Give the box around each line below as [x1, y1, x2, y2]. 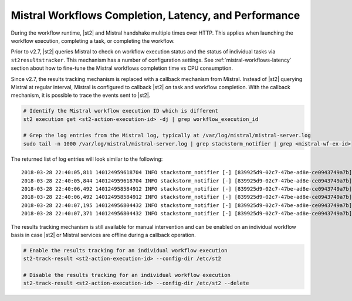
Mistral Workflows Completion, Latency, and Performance [11, 9, 300, 22]
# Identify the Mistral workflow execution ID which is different [23, 107, 218, 114]
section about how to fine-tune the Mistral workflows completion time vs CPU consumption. [11, 65, 233, 72]
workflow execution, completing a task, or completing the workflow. [11, 37, 175, 44]
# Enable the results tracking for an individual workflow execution [23, 247, 228, 253]
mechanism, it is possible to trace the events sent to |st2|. [11, 92, 151, 99]
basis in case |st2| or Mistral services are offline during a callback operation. [11, 231, 196, 238]
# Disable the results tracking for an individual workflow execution [23, 272, 231, 279]
